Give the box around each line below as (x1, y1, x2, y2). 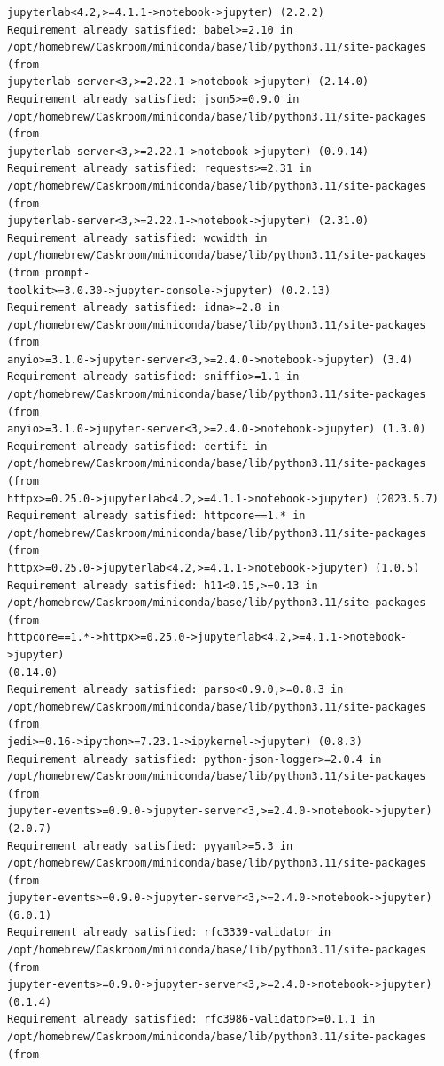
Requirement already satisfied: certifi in (7, 440, 268, 453)
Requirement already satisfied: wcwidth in (7, 231, 268, 245)
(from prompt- (7, 266, 90, 279)
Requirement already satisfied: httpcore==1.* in (7, 510, 306, 523)
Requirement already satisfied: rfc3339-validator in (7, 926, 331, 939)
